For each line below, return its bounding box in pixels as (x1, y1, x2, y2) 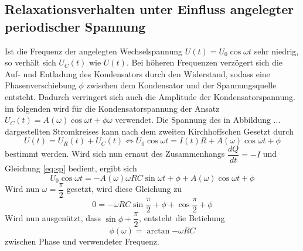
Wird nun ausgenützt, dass (5, 212, 101, 224)
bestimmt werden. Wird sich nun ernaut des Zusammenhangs (5, 147, 225, 160)
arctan (147, 227, 170, 236)
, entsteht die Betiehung (139, 212, 225, 224)
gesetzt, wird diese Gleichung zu (66, 183, 182, 195)
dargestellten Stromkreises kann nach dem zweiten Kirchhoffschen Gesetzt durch (5, 125, 294, 137)
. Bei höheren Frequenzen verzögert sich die (126, 56, 283, 68)
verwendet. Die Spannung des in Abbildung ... (115, 114, 281, 126)
